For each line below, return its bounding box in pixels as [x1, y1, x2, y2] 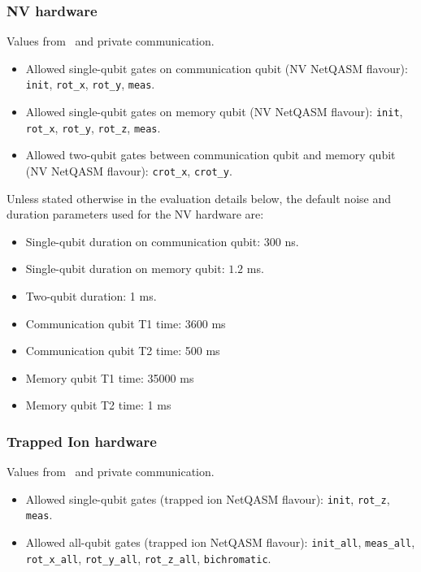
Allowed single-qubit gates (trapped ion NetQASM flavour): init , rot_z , [25, 490, 390, 507]
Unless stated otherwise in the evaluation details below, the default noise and [7, 189, 391, 206]
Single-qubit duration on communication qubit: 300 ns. [25, 232, 299, 249]
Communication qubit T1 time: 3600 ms [25, 314, 226, 331]
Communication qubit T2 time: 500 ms [25, 342, 220, 359]
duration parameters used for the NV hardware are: [7, 206, 264, 223]
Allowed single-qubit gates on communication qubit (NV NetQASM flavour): [25, 59, 408, 76]
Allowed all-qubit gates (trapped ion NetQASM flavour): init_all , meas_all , [25, 534, 415, 551]
